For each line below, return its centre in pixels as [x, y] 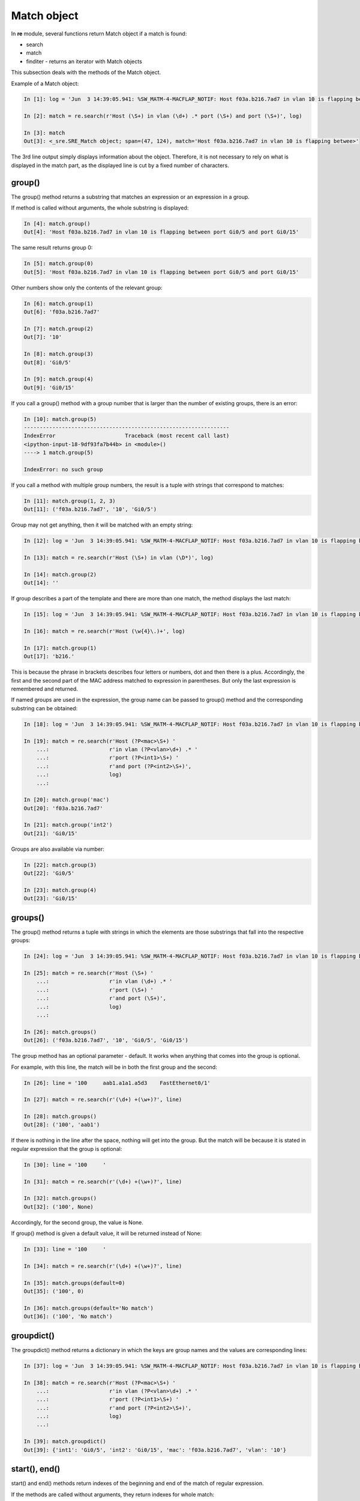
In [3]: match [44, 133]
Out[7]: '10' [43, 337]
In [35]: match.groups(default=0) [74, 1283]
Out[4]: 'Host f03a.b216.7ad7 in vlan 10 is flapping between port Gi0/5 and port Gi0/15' [161, 232]
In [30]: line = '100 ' [65, 1164]
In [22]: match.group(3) [60, 865]
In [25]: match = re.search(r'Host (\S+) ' [89, 973]
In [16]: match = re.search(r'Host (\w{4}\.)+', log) [104, 631]
